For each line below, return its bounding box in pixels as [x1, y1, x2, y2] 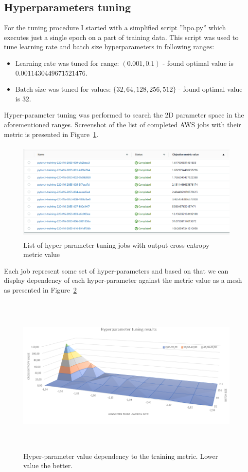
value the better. [23, 460, 73, 471]
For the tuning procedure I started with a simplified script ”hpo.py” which [4, 22, 226, 33]
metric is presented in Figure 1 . [4, 129, 99, 139]
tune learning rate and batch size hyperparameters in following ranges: [4, 41, 214, 52]
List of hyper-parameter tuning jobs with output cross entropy [23, 239, 210, 250]
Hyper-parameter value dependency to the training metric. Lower [23, 451, 218, 461]
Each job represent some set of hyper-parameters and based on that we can [4, 265, 229, 275]
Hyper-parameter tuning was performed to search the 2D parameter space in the [4, 110, 244, 120]
